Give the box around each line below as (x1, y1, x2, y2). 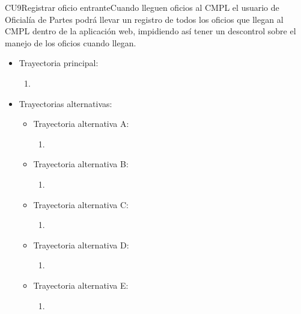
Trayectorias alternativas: (19, 97, 112, 109)
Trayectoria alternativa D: (33, 238, 129, 251)
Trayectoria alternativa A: (33, 117, 129, 130)
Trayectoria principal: (19, 57, 99, 69)
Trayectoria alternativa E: (33, 279, 129, 291)
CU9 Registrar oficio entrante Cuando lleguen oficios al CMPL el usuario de (5, 1, 279, 13)
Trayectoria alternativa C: (33, 198, 129, 211)
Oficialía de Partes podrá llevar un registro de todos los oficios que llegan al (5, 13, 284, 25)
